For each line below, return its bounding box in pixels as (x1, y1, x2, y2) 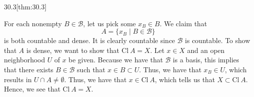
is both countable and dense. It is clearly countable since (4, 35, 175, 46)
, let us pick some (83, 18, 136, 28)
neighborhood (4, 54, 45, 65)
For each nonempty (4, 18, 62, 28)
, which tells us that (154, 74, 215, 84)
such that (77, 64, 106, 74)
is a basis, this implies (173, 54, 239, 65)
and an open (187, 45, 225, 55)
